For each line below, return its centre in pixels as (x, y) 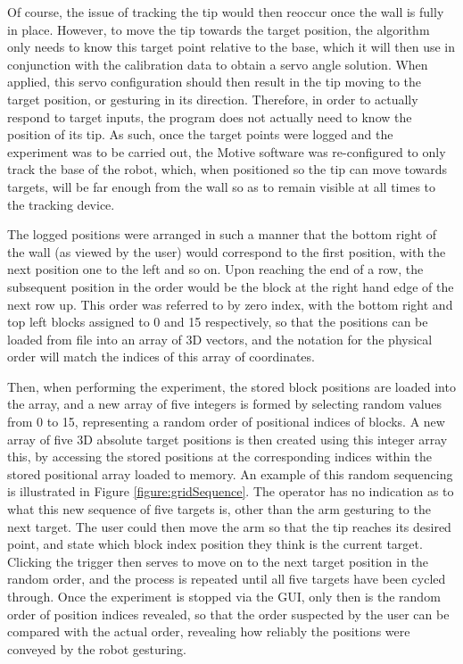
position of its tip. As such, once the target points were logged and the (200, 134)
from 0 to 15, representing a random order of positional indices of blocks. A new (226, 422)
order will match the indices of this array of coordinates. (161, 357)
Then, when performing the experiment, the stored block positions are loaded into (231, 386)
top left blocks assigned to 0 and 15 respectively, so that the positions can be (218, 322)
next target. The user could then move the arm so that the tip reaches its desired (229, 526)
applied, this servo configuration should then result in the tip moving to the (215, 82)
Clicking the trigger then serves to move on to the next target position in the (218, 561)
